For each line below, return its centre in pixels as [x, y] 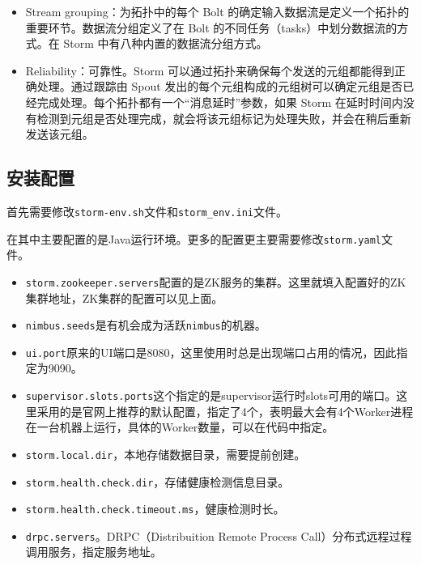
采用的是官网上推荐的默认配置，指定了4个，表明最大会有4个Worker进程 [225, 411]
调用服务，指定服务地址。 [94, 552]
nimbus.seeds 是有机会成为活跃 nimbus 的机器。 [146, 325]
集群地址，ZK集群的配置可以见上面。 [124, 297]
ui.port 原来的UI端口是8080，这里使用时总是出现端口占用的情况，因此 [211, 352]
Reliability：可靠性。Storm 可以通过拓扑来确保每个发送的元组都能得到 [210, 70]
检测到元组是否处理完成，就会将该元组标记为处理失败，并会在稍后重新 [224, 118]
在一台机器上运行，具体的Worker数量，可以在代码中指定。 [180, 427]
